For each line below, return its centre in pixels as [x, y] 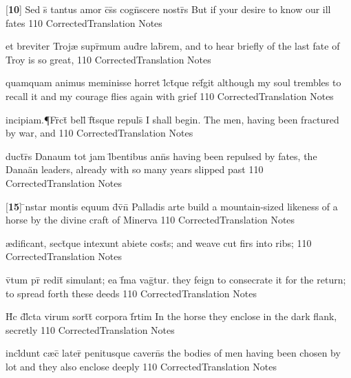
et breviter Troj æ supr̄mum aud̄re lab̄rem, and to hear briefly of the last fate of [173, 46]
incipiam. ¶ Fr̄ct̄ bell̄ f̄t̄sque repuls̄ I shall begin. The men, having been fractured [172, 119]
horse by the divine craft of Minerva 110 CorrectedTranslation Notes [150, 220]
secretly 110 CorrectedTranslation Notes [90, 329]
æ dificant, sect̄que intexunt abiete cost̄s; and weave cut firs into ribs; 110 [159, 242]
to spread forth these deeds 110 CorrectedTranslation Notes [131, 293]
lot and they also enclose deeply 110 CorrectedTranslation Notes [141, 366]
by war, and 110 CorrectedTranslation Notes [99, 133]
